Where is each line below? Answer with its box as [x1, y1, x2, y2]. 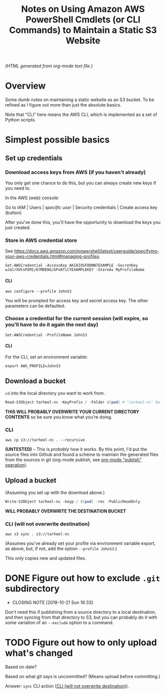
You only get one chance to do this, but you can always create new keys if [5, 180, 157, 186]
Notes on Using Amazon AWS [21, 3, 145, 15]
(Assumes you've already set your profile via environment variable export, [5, 540, 156, 546]
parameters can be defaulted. [5, 303, 66, 309]
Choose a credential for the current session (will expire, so [5, 315, 148, 322]
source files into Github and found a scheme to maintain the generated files [5, 451, 159, 457]
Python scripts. [5, 117, 36, 123]
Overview [5, 80, 46, 92]
